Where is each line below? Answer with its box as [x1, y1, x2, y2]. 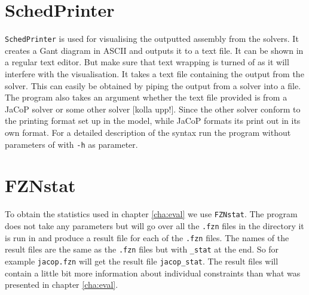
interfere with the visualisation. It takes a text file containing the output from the [5, 67, 304, 80]
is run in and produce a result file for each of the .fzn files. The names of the [5, 231, 289, 244]
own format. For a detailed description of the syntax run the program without [5, 126, 291, 138]
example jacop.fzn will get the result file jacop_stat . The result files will [5, 254, 279, 267]
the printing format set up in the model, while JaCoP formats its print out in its [5, 114, 301, 127]
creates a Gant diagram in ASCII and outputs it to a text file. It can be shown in [5, 44, 304, 56]
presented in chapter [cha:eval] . [5, 278, 118, 291]
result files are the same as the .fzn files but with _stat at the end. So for [5, 243, 279, 256]
